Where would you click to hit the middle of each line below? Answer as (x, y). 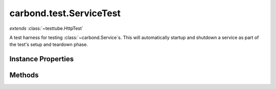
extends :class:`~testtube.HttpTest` (47, 28)
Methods (24, 75)
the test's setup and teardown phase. (49, 45)
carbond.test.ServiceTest (65, 13)
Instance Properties (42, 59)
